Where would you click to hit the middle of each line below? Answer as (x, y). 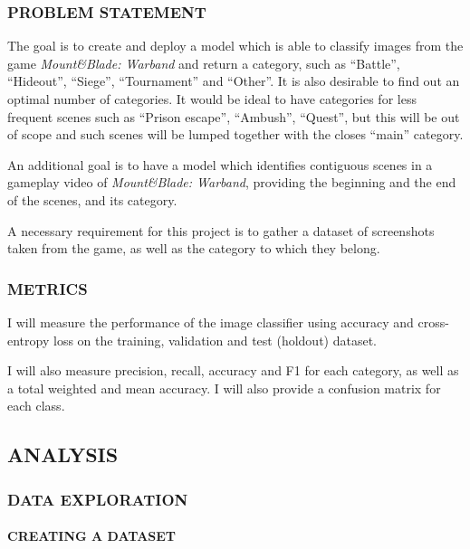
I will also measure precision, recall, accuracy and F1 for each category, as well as (233, 370)
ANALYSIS (63, 454)
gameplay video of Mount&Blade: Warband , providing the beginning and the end (232, 182)
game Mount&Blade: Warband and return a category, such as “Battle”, (204, 63)
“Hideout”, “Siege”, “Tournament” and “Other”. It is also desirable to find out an (234, 81)
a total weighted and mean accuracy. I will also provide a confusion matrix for (224, 388)
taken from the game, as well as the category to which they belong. (194, 248)
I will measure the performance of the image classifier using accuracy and (211, 322)
